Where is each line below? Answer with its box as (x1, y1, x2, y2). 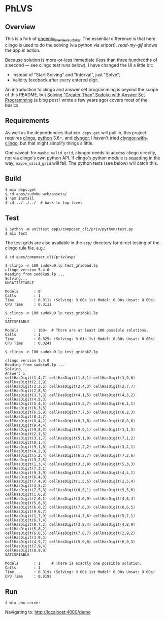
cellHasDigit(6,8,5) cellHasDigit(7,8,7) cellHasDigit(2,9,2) (5, 531, 135, 536)
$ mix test (5, 231, 28, 236)
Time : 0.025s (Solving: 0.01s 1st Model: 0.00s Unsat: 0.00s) (5, 336, 155, 342)
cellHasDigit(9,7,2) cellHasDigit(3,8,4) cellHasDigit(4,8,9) (5, 522, 135, 527)
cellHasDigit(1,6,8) (5, 492, 48, 497)
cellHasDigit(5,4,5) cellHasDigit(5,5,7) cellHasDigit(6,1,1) (5, 401, 135, 406)
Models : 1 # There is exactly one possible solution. (5, 561, 142, 566)
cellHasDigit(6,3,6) (5, 405, 48, 411)
